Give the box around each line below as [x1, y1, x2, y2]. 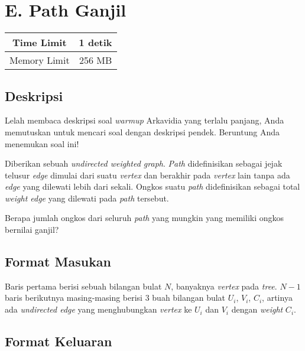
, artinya [262, 291, 293, 304]
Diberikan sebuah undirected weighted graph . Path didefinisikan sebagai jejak [5, 157, 283, 170]
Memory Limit [9, 53, 70, 67]
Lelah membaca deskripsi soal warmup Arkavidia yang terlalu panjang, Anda [5, 114, 284, 126]
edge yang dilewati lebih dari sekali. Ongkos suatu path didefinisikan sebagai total [5, 180, 300, 193]
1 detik [79, 35, 112, 50]
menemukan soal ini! [5, 137, 79, 149]
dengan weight [231, 303, 283, 316]
